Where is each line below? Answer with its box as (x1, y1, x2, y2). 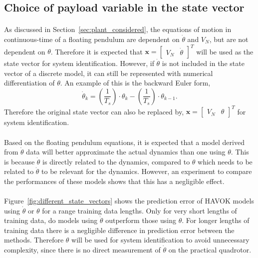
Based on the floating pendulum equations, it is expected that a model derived (4, 136, 245, 147)
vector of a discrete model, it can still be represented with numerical (4, 67, 213, 78)
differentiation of (4, 77, 55, 88)
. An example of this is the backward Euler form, (60, 77, 211, 88)
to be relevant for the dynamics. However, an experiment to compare (41, 166, 252, 176)
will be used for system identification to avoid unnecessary (71, 234, 250, 245)
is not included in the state (162, 58, 245, 68)
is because (4, 156, 35, 166)
